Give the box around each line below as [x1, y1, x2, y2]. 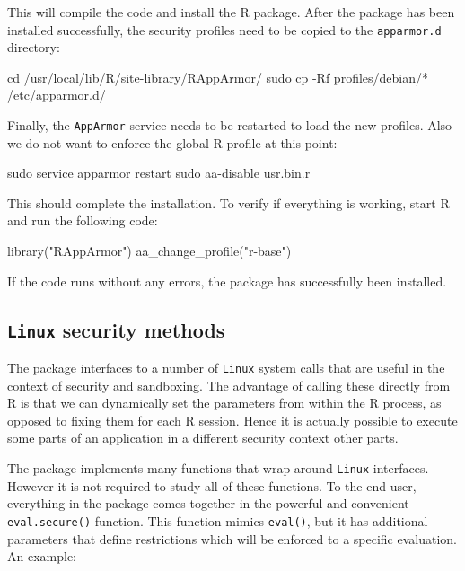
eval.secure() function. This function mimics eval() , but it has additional [7, 511, 428, 530]
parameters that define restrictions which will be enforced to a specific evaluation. [7, 529, 457, 548]
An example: [7, 547, 76, 566]
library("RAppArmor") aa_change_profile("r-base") [7, 242, 292, 260]
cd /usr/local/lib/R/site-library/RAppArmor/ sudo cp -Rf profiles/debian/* [7, 67, 429, 86]
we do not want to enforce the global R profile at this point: [7, 133, 338, 152]
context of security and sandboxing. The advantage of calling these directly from [7, 375, 451, 394]
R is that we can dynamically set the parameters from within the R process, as [7, 393, 442, 412]
